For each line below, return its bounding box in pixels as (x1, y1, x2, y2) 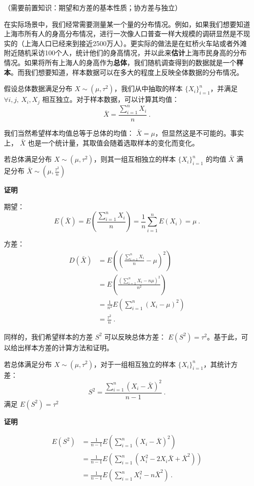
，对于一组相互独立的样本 (93, 359, 176, 369)
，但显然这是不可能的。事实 (155, 127, 244, 138)
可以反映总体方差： (104, 331, 166, 341)
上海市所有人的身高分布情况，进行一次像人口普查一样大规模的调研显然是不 (4, 28, 243, 39)
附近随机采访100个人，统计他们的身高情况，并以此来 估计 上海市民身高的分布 (4, 48, 247, 58)
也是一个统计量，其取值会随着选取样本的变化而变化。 (27, 137, 199, 147)
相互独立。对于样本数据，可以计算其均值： (42, 94, 179, 104)
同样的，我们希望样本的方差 (4, 331, 93, 341)
